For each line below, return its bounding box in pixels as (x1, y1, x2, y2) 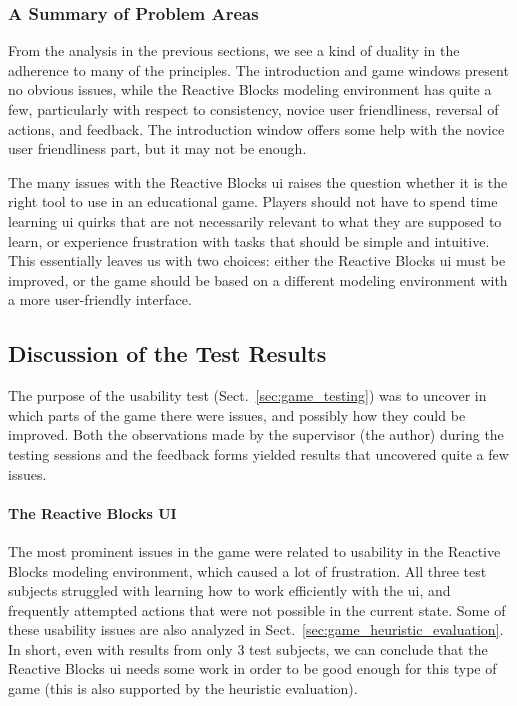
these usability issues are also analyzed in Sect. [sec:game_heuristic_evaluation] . (8, 619, 504, 640)
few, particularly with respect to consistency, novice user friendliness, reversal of (8, 99, 499, 119)
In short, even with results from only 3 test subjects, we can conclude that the (8, 638, 488, 659)
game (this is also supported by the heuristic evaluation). (8, 678, 358, 699)
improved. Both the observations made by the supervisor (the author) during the (8, 424, 504, 445)
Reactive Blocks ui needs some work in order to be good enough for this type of (8, 658, 497, 679)
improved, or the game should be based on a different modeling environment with (8, 269, 508, 290)
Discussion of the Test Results (8, 338, 327, 369)
